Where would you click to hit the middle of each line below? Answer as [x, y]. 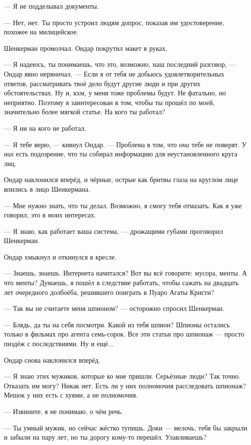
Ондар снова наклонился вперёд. [52, 360]
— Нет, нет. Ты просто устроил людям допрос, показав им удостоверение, [114, 22]
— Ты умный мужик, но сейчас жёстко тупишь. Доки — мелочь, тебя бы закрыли [126, 427]
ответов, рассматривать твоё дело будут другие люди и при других [102, 83]
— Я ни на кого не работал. [45, 128]
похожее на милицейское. [41, 32]
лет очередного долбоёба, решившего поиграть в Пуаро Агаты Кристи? [109, 292]
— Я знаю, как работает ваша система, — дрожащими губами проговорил [114, 231]
